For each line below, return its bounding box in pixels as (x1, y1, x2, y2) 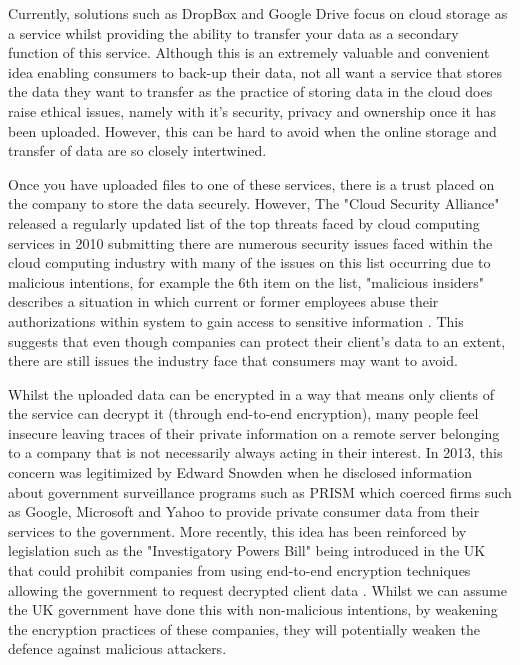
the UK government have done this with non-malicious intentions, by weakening (8, 599, 498, 620)
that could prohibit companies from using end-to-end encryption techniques (8, 560, 471, 581)
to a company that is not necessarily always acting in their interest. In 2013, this (8, 442, 503, 463)
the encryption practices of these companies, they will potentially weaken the (8, 618, 481, 639)
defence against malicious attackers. (8, 638, 227, 659)
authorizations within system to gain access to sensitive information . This (8, 310, 464, 331)
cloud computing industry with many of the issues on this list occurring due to (8, 252, 491, 273)
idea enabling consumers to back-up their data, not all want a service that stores (8, 61, 503, 82)
